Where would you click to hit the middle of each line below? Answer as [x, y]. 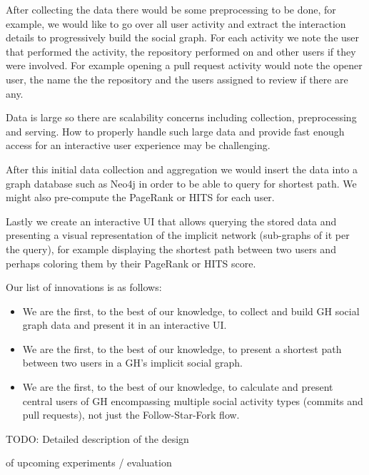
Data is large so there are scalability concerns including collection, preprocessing [181, 117]
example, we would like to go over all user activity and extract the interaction [176, 23]
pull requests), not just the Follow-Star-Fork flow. [131, 415]
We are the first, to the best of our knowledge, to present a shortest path [182, 348]
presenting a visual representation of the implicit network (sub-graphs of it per [178, 235]
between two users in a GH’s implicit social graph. [132, 363]
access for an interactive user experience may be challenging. [138, 145]
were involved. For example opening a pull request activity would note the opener [184, 65]
